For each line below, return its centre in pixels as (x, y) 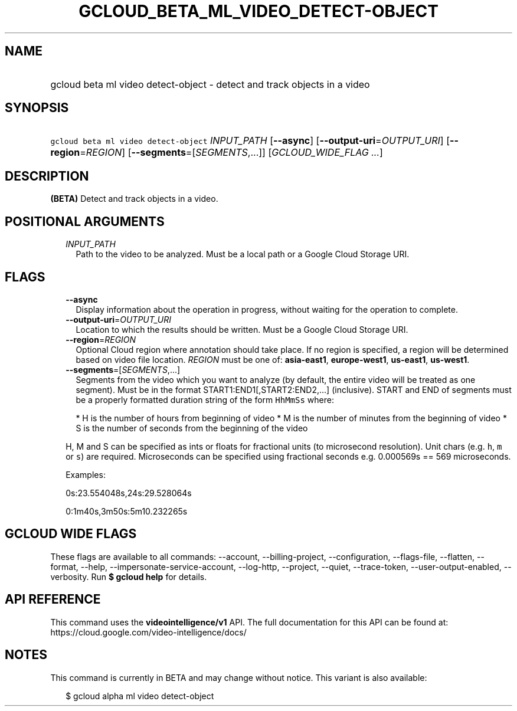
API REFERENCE (53, 599)
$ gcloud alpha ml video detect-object (140, 696)
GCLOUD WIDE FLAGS (71, 534)
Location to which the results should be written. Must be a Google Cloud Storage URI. (242, 329)
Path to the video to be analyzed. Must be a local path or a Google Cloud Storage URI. (243, 254)
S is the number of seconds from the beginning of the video (192, 428)
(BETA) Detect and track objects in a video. (134, 199)
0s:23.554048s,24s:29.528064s (129, 493)
